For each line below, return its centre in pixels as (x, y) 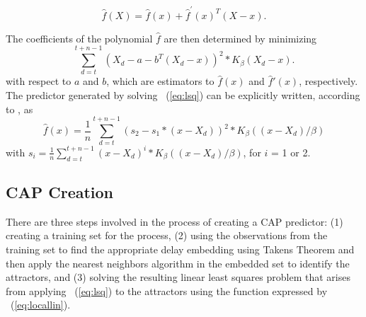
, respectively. (328, 81)
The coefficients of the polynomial (79, 38)
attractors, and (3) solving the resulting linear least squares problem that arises (178, 277)
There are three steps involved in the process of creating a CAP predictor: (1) (175, 221)
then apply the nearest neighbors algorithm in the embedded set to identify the (178, 263)
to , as (19, 109)
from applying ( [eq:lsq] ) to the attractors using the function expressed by (167, 290)
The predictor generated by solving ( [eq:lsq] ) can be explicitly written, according (183, 95)
